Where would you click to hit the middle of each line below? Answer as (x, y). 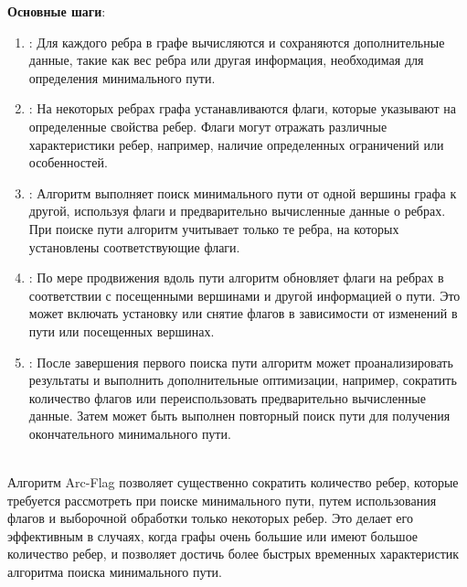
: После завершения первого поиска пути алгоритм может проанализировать (241, 362)
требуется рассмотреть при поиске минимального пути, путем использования (222, 500)
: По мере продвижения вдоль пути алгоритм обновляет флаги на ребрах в (236, 277)
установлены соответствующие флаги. (134, 246)
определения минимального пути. (122, 77)
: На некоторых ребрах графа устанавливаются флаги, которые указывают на (242, 108)
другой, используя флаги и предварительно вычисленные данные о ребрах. (237, 211)
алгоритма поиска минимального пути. (115, 572)
